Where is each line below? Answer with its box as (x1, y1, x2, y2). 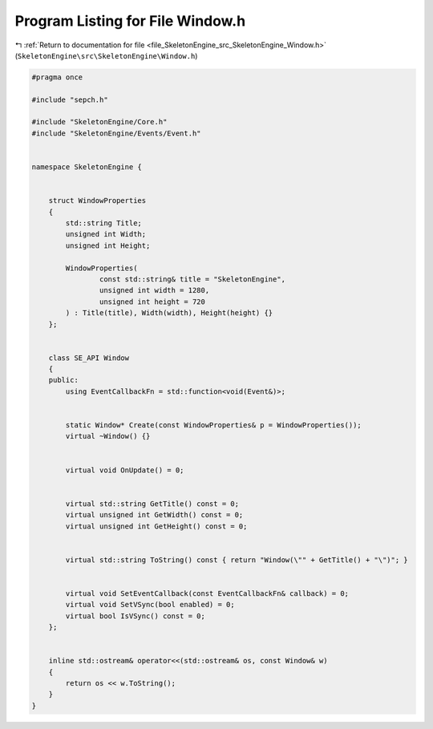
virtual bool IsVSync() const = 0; (65, 611, 206, 621)
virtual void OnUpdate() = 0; (65, 465, 184, 475)
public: (48, 375, 79, 385)
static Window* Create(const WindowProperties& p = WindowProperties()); (65, 421, 362, 430)
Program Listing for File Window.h (14, 12, 246, 30)
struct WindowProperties (48, 196, 147, 205)
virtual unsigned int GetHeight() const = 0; (65, 521, 248, 531)
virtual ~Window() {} (65, 431, 151, 441)
